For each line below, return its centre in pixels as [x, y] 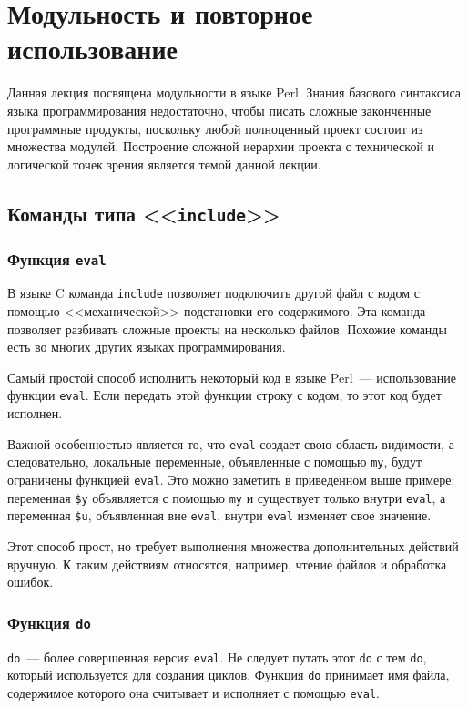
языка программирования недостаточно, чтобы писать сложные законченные [219, 110]
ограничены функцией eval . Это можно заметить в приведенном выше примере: [231, 480]
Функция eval [57, 258]
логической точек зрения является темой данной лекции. [164, 164]
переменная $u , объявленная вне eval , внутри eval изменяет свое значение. [219, 515]
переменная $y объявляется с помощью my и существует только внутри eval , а [227, 497]
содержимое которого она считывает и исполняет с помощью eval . [193, 692]
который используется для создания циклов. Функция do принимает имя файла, [229, 675]
